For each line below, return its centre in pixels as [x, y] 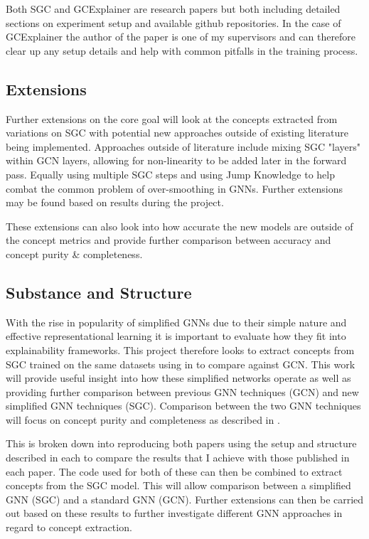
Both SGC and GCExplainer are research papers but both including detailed [173, 9]
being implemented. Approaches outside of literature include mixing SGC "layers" [183, 146]
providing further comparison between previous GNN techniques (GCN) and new [182, 391]
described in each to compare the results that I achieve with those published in [178, 458]
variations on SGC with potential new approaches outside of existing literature [177, 133]
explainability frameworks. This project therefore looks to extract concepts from [180, 349]
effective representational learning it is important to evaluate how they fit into [176, 336]
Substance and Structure [99, 292]
